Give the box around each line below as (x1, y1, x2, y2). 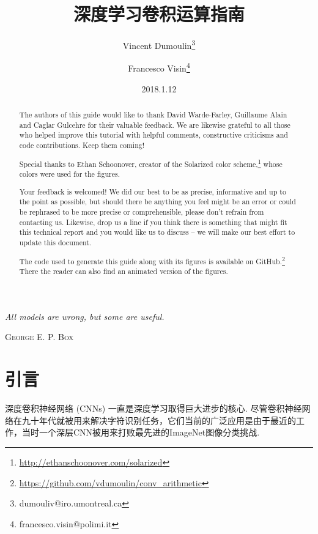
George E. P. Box (5, 330, 73, 343)
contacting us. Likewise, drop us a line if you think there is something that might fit (19, 217, 287, 227)
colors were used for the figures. (19, 169, 120, 179)
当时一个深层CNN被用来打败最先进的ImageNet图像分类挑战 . (21, 426, 260, 439)
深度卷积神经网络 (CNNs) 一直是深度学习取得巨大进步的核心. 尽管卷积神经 (5, 402, 302, 415)
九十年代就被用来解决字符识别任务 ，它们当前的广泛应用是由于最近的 (21, 413, 296, 426)
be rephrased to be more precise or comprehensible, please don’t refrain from (19, 207, 264, 217)
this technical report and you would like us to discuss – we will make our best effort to (19, 227, 295, 237)
